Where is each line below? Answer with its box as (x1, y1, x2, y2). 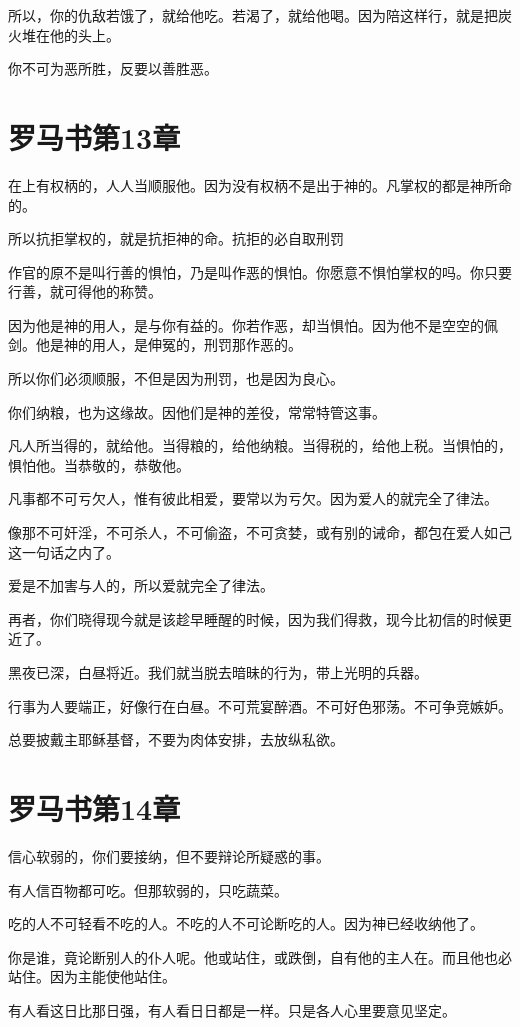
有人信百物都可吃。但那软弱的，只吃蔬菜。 (8, 879, 288, 900)
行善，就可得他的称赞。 (8, 281, 162, 302)
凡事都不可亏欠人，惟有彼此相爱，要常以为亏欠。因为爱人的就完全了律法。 (8, 488, 498, 509)
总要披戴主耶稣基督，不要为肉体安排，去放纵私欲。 (8, 729, 344, 750)
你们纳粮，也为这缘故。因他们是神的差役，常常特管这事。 (8, 401, 386, 422)
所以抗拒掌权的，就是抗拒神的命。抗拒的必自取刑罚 (8, 228, 344, 249)
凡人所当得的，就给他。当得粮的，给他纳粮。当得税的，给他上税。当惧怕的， (8, 435, 512, 456)
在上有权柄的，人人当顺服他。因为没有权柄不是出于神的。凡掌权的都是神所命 (8, 174, 512, 195)
